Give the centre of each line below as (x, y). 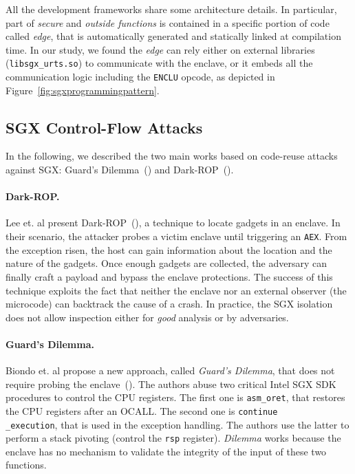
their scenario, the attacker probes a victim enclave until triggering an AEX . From (176, 236)
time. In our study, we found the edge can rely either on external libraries (160, 49)
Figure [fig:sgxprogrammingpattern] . (83, 90)
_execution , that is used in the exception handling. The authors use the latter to (177, 424)
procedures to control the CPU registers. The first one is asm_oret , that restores (175, 397)
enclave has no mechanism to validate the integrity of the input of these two (166, 451)
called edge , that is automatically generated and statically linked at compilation (173, 36)
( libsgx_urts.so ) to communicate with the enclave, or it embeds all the (159, 63)
